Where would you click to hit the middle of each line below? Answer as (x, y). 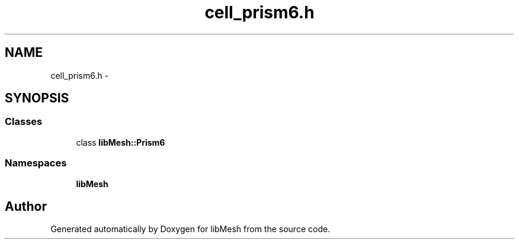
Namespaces (36, 163)
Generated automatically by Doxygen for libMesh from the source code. (190, 229)
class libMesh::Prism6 (121, 142)
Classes (24, 122)
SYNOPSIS (37, 98)
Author (26, 206)
